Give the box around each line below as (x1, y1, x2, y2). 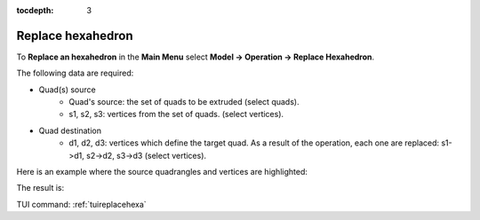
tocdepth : (16, 5, 54, 15)
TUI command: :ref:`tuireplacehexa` (16, 199, 147, 209)
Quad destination (38, 125, 102, 136)
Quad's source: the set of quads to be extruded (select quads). (68, 97, 300, 107)
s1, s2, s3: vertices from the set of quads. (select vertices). (68, 109, 284, 120)
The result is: (16, 183, 65, 193)
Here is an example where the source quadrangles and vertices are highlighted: (16, 167, 308, 177)
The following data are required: (16, 67, 134, 79)
